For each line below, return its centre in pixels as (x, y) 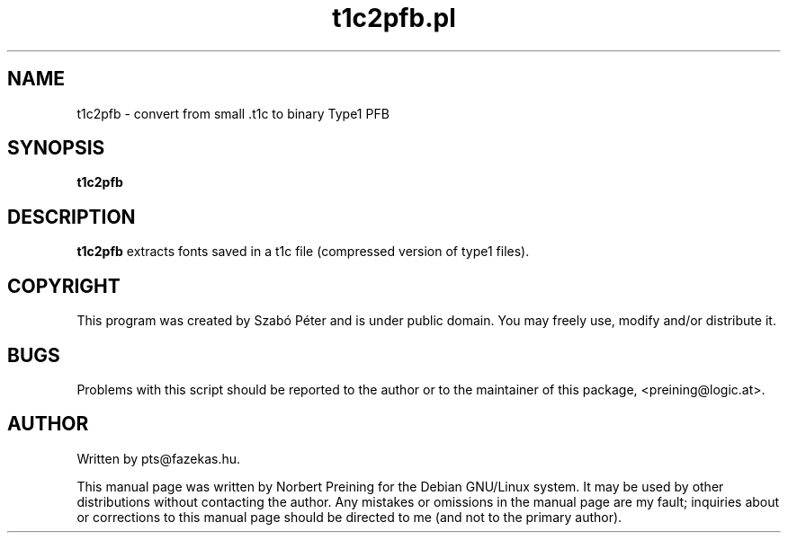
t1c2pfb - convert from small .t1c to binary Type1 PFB (233, 113)
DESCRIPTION (72, 217)
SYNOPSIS (56, 148)
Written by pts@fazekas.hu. (159, 458)
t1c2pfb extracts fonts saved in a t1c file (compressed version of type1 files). (303, 252)
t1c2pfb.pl (394, 18)
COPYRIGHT (64, 286)
